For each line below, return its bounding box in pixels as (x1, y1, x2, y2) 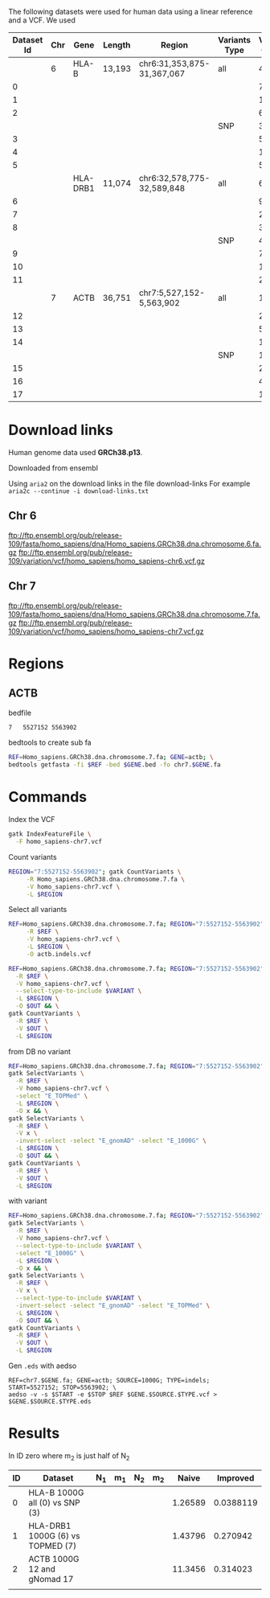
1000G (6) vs (28, 1530, 80, 1541)
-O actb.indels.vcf (26, 950, 92, 958)
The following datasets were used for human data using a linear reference (8, 7, 253, 16)
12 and (28, 1563, 56, 1575)
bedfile (8, 708, 32, 717)
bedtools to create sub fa (8, 737, 92, 747)
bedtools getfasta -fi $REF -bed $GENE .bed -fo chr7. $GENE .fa (8, 761, 221, 769)
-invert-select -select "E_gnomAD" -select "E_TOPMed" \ (15, 1301, 211, 1309)
